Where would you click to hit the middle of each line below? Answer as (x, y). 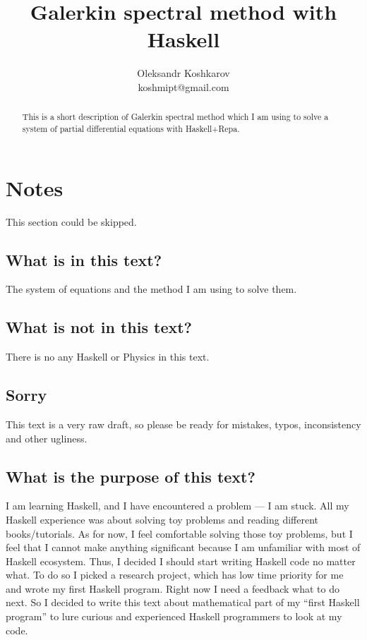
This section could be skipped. (71, 221)
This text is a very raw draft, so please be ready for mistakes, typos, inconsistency (183, 424)
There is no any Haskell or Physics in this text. (108, 357)
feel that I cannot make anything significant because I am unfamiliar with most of (183, 547)
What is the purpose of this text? (131, 476)
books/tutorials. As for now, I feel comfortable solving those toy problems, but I (179, 533)
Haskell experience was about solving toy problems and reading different (162, 519)
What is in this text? (84, 259)
